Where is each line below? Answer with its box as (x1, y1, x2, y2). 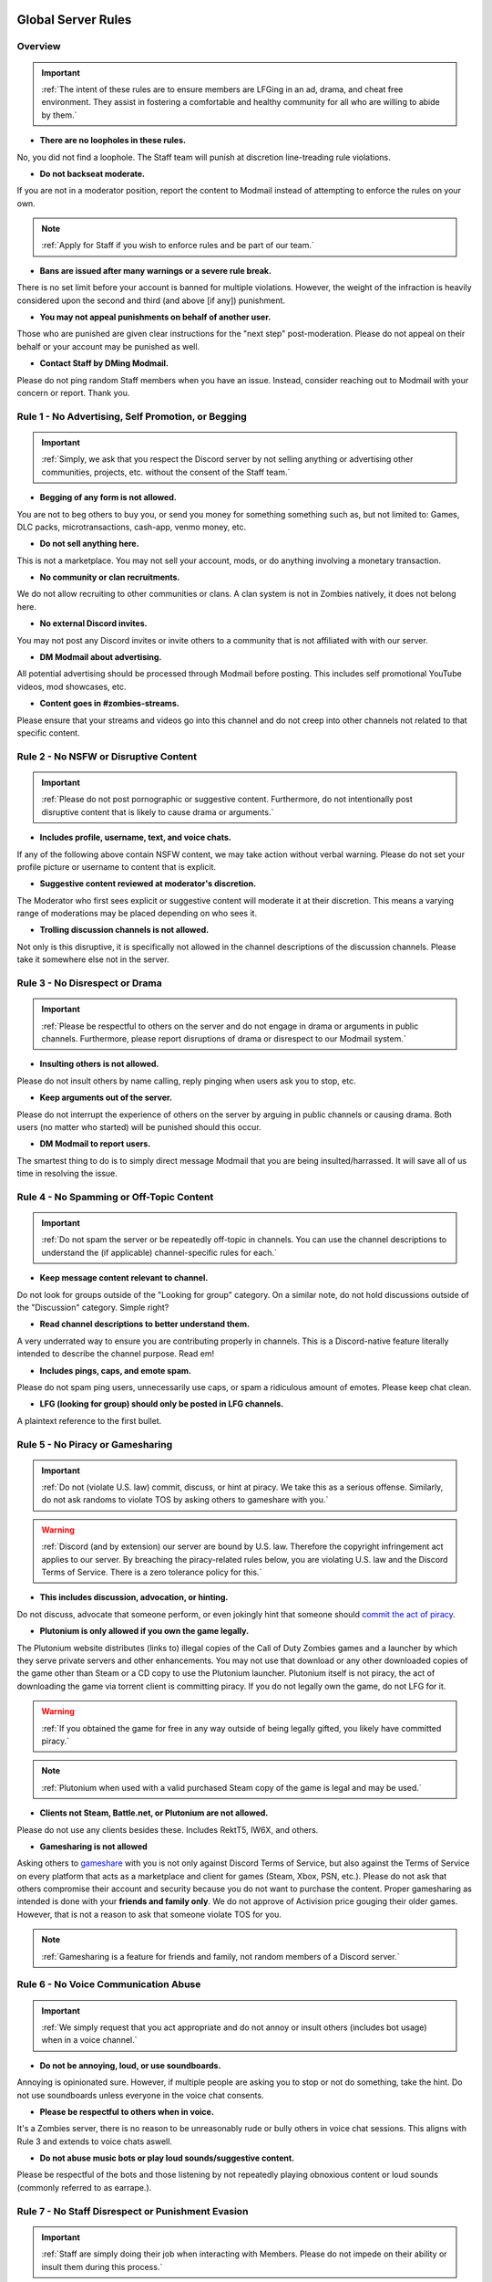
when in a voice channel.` (41, 2035, 138, 2046)
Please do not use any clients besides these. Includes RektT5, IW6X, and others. (16, 1824, 319, 1835)
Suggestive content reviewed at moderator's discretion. (39, 878, 257, 889)
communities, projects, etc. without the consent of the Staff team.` (41, 466, 291, 477)
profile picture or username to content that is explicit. (16, 861, 217, 872)
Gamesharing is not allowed (39, 1840, 148, 1852)
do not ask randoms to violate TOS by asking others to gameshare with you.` (41, 1494, 329, 1505)
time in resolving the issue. (16, 1168, 118, 1179)
